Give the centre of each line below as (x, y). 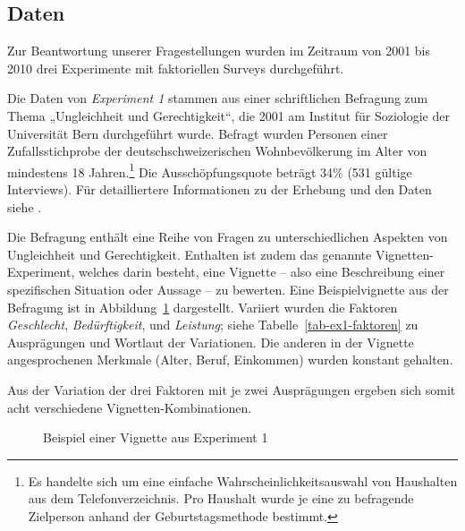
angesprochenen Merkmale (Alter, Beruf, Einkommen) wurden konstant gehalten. (230, 360)
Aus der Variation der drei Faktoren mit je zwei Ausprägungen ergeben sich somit (232, 389)
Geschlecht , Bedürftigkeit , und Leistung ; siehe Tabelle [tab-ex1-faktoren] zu (213, 325)
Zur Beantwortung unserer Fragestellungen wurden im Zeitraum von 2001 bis (219, 51)
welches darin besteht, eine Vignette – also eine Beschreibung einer (262, 272)
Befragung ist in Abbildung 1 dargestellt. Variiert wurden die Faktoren (203, 307)
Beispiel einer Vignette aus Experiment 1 (156, 437)
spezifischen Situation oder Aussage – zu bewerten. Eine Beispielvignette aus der (228, 289)
